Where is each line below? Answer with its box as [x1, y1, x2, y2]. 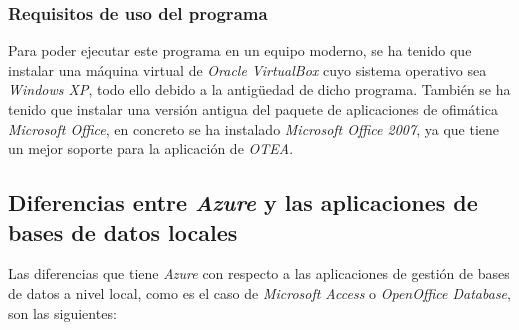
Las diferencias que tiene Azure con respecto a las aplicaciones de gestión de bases [8, 263, 510, 284]
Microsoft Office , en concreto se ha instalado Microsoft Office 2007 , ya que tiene [8, 118, 499, 139]
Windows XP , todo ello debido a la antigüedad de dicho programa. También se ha [8, 79, 511, 100]
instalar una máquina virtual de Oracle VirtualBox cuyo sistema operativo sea [8, 59, 487, 80]
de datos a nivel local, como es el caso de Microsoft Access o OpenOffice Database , [8, 282, 511, 303]
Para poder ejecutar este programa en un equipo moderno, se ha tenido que [8, 40, 472, 61]
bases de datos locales [8, 216, 238, 247]
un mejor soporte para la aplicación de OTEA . [8, 138, 294, 159]
